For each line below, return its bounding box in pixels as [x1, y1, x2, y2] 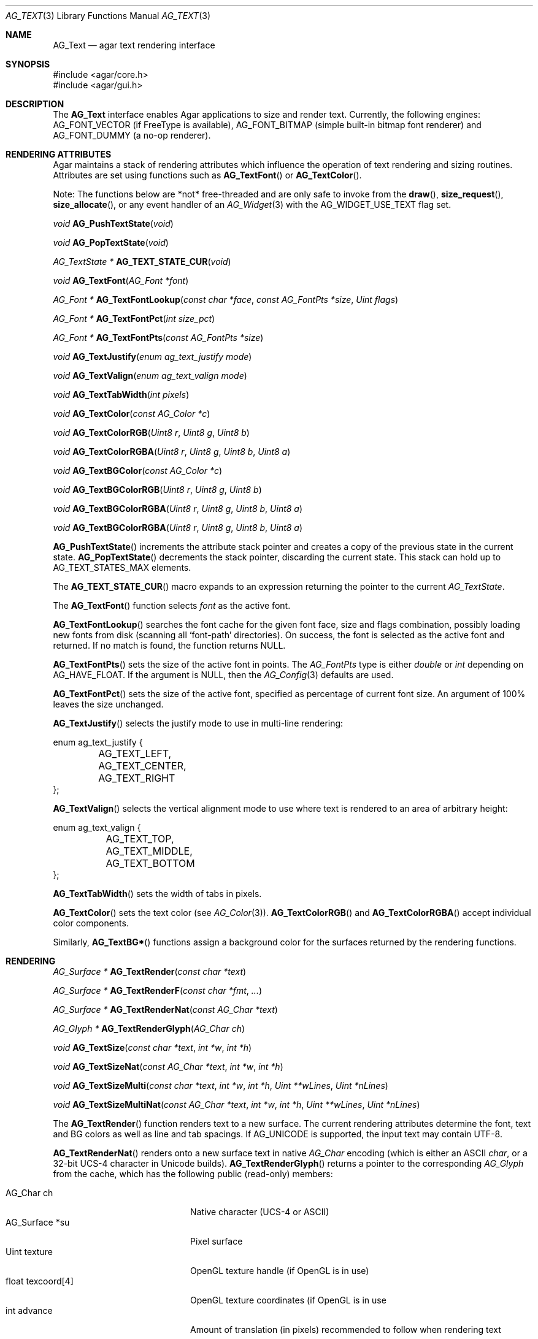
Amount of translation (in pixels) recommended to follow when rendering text [190, 1324, 501, 1335]
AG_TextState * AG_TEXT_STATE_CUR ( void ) [53, 256, 231, 267]
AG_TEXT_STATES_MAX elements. [53, 562, 191, 573]
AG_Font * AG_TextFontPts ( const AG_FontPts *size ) [53, 332, 264, 343]
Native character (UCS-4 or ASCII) [190, 1207, 329, 1217]
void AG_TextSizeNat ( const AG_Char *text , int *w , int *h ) [53, 1061, 283, 1072]
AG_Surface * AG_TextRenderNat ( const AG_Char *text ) [53, 1004, 278, 1015]
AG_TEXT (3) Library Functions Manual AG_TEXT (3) [6, 10, 210, 21]
